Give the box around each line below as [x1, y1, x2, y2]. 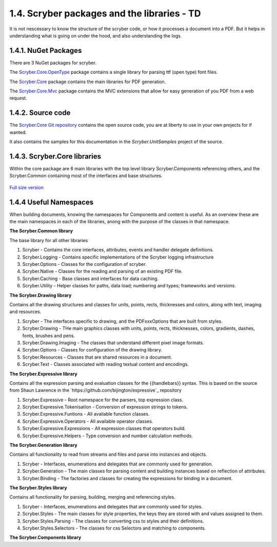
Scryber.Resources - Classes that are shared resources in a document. [22, 354, 172, 360]
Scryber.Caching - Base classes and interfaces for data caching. [22, 275, 159, 282]
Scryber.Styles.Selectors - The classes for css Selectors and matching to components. [22, 525, 206, 531]
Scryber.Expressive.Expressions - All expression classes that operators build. [22, 425, 186, 432]
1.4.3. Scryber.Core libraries [9, 152, 101, 161]
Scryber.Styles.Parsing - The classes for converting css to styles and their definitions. [22, 518, 204, 524]
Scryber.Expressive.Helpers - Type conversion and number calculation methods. [22, 433, 193, 439]
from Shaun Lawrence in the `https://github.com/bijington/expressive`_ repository [9, 387, 182, 394]
